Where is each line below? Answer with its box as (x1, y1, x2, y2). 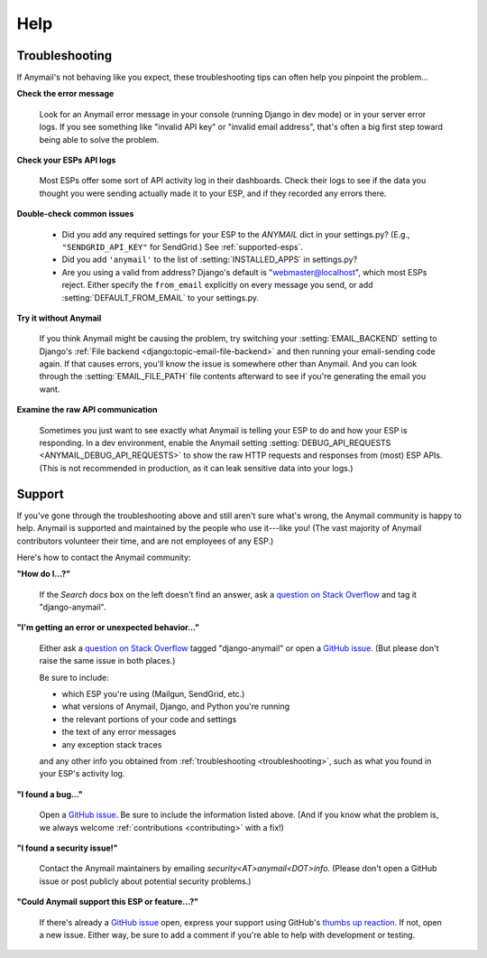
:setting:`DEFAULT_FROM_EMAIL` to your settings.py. (61, 292, 260, 302)
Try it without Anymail (16, 312, 102, 323)
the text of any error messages (61, 727, 177, 738)
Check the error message (16, 88, 115, 99)
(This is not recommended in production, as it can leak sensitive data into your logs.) (39, 462, 354, 473)
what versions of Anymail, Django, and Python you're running (61, 701, 290, 712)
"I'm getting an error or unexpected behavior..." (16, 622, 200, 633)
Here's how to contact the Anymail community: (16, 552, 191, 563)
